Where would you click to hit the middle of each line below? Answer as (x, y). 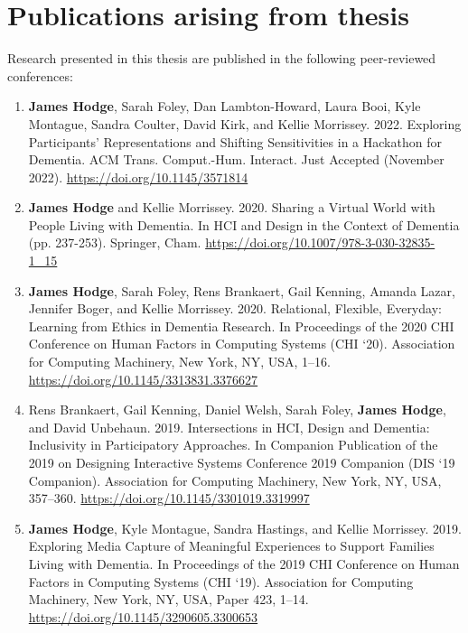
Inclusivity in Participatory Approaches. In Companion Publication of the (233, 445)
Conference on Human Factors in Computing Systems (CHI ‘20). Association (242, 344)
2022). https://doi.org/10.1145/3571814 (138, 177)
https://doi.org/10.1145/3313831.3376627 (143, 379)
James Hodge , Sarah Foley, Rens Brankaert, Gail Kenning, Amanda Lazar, (242, 290)
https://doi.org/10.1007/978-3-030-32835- (320, 242)
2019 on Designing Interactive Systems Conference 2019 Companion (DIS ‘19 (242, 462)
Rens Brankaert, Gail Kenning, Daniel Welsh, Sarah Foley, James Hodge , (237, 410)
